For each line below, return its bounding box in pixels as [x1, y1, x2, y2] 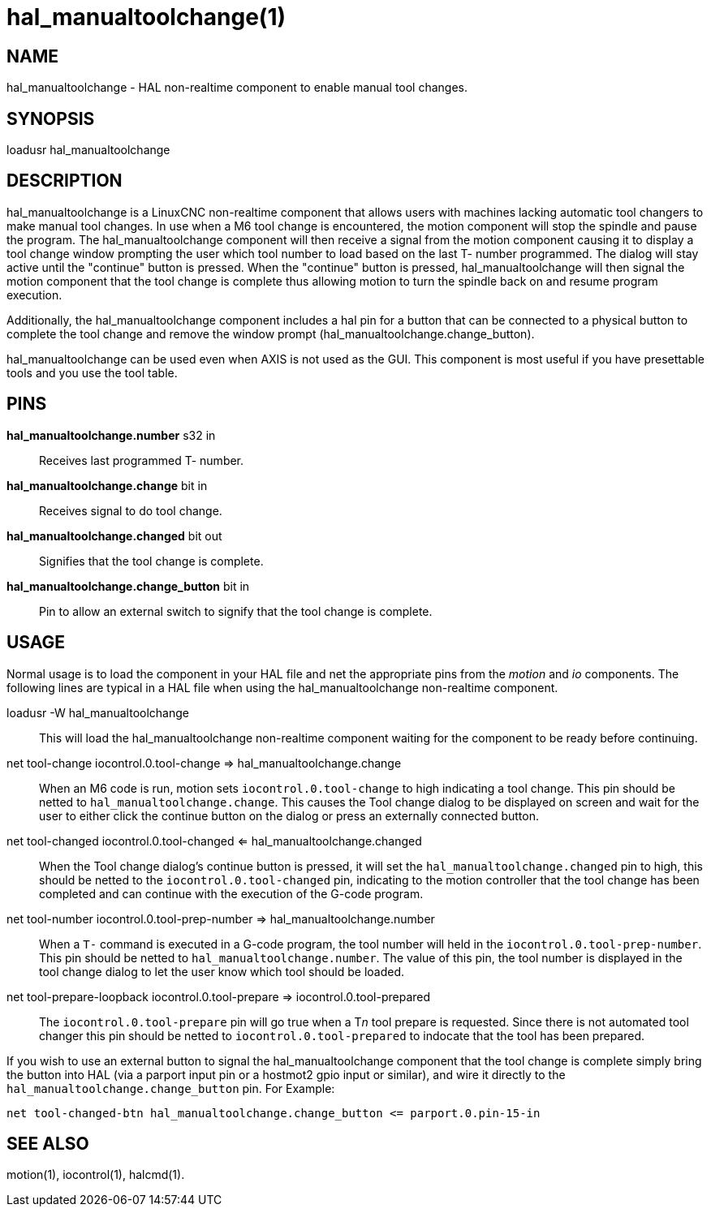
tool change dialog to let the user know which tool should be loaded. [39, 964, 405, 979]
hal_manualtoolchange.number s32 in [6, 428, 216, 442]
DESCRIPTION [6, 170, 123, 191]
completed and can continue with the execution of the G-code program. [39, 886, 424, 901]
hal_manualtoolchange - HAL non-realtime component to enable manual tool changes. [6, 80, 468, 95]
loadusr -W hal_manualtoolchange [6, 705, 189, 720]
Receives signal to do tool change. [39, 503, 222, 518]
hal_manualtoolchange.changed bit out [6, 528, 222, 543]
